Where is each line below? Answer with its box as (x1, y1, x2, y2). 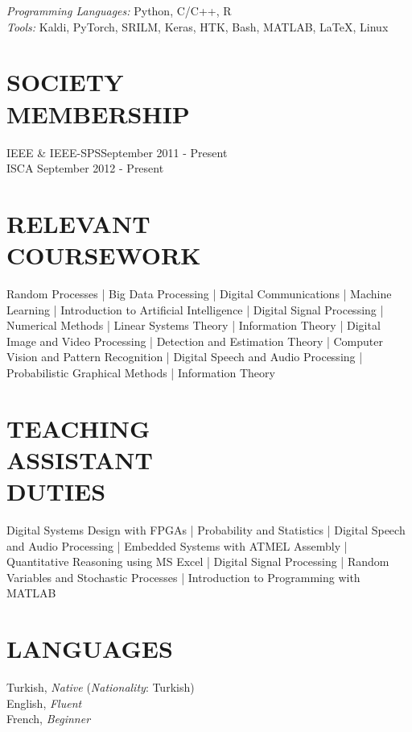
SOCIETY (6, 65, 124, 98)
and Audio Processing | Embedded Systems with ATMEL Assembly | (6, 537, 348, 554)
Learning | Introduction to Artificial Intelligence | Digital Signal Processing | (6, 301, 384, 318)
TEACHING (6, 411, 150, 444)
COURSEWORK (6, 239, 201, 272)
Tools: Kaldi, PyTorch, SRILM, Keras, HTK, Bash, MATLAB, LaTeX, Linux (6, 18, 389, 35)
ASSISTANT (6, 443, 153, 476)
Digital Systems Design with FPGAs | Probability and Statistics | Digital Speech (6, 522, 406, 539)
